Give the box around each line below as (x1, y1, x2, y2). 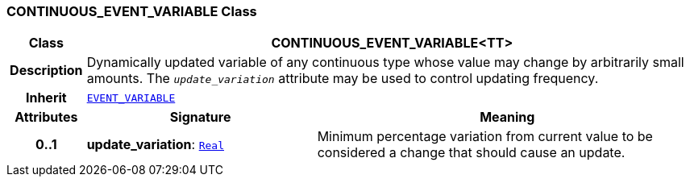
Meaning (480, 109, 535, 126)
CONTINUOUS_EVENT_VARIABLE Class (6, 3, 257, 19)
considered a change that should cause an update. (317, 144, 626, 161)
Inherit (25, 89, 67, 106)
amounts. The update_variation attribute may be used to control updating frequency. (86, 70, 599, 87)
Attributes (15, 109, 78, 126)
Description (10, 62, 83, 79)
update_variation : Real (86, 136, 224, 153)
